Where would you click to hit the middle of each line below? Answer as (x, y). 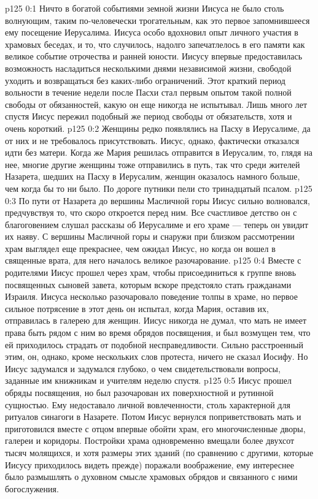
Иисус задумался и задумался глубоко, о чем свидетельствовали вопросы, (143, 368)
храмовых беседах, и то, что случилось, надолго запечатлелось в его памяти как (155, 44)
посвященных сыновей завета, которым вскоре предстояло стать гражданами (148, 284)
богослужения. (32, 488)
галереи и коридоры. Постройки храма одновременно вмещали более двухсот (150, 440)
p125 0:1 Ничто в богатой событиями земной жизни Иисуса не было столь (145, 8)
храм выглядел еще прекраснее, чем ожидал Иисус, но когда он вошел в (140, 248)
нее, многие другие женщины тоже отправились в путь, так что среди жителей (153, 164)
